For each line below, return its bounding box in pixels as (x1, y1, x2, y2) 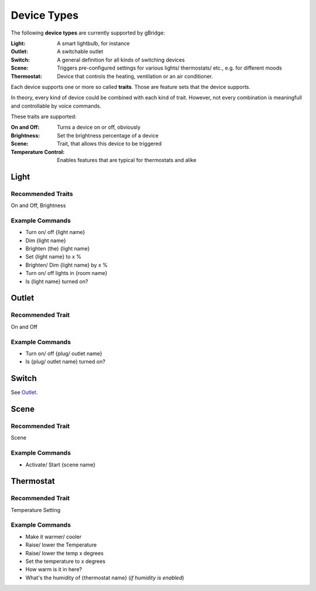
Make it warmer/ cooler (25, 533, 82, 540)
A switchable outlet (57, 48, 104, 55)
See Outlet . (11, 389, 38, 396)
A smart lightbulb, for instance (57, 40, 130, 47)
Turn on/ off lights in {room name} (25, 270, 108, 277)
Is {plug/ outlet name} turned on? (25, 358, 105, 365)
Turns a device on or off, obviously (57, 123, 140, 131)
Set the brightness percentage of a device (57, 132, 159, 139)
